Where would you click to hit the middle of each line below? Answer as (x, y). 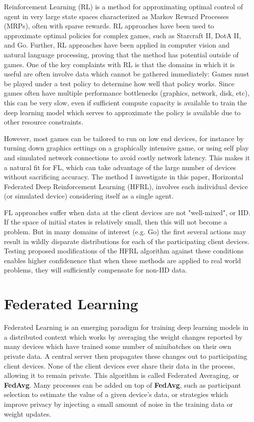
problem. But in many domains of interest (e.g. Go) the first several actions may (125, 232)
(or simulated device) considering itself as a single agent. (89, 196)
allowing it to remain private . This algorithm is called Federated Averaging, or (122, 375)
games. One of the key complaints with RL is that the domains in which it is (119, 64)
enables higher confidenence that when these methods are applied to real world (123, 260)
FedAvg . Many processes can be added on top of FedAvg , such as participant (123, 385)
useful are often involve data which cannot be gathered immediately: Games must (127, 74)
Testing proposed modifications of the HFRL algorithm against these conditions (124, 251)
